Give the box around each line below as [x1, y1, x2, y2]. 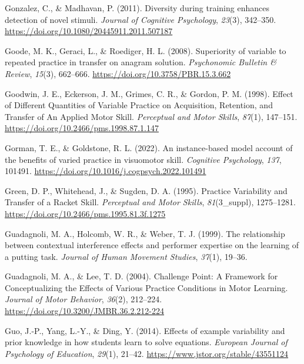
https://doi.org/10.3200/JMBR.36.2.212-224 [5, 305, 165, 317]
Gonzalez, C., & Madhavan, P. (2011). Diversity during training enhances [5, 2, 269, 14]
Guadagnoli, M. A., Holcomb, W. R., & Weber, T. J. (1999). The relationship [5, 227, 285, 239]
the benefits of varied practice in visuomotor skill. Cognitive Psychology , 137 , [5, 153, 282, 165]
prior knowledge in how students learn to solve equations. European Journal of [5, 336, 288, 348]
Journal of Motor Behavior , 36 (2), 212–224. [5, 293, 162, 305]
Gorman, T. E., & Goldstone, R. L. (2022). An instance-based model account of [5, 141, 293, 153]
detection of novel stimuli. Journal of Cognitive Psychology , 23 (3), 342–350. [5, 13, 276, 25]
